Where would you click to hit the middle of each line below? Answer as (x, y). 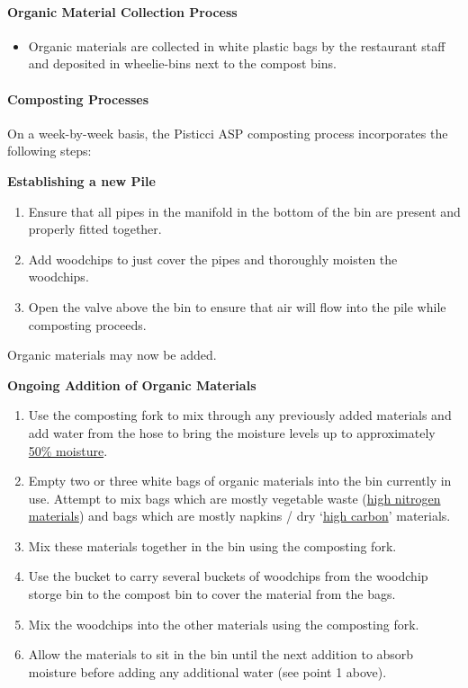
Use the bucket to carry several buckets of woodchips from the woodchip (228, 576)
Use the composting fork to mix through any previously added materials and (240, 415)
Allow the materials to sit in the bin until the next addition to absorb (221, 654)
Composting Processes (78, 98)
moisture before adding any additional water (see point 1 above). (207, 671)
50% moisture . (68, 450)
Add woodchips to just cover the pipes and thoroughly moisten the (213, 259)
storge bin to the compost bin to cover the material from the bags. (212, 594)
